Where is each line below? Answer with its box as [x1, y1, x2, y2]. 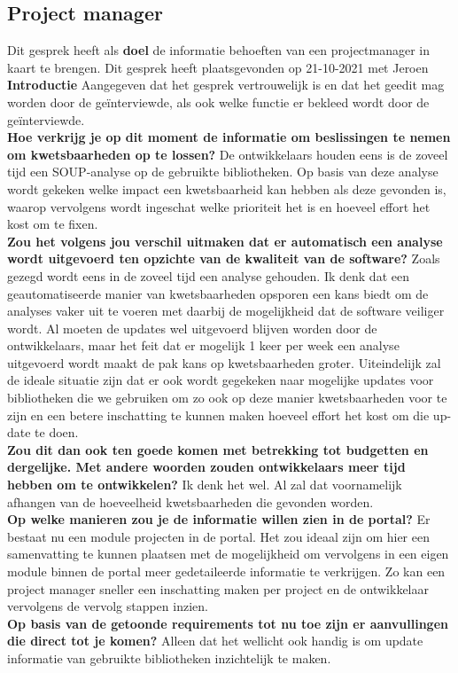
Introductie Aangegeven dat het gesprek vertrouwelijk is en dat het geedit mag [7, 75, 445, 94]
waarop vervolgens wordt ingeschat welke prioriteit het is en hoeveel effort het [7, 197, 431, 215]
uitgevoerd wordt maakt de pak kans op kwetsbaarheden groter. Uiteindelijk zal [7, 353, 441, 372]
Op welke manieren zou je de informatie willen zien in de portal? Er [7, 510, 431, 528]
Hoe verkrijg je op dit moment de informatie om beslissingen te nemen [7, 128, 451, 146]
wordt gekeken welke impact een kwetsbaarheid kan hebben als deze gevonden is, [7, 179, 446, 198]
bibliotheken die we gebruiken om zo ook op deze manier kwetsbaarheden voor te [7, 388, 447, 407]
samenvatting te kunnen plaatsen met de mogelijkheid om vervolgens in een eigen [7, 544, 449, 563]
